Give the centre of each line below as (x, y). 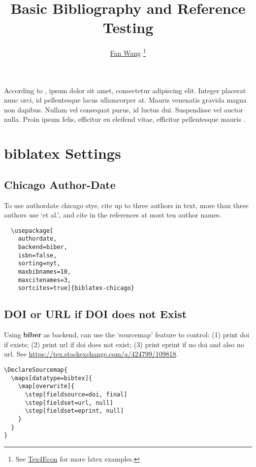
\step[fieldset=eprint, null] (74, 411)
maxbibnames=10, (45, 271)
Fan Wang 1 (128, 52)
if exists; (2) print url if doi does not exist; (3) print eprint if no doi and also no (124, 344)
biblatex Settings (63, 153)
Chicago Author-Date (60, 184)
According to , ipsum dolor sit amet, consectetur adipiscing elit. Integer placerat (125, 90)
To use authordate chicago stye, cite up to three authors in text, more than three (126, 205)
